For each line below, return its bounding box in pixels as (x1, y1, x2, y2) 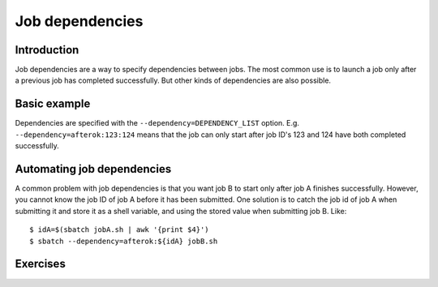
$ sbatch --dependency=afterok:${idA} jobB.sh (29, 236, 218, 246)
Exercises (15, 257, 67, 271)
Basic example (15, 97, 91, 111)
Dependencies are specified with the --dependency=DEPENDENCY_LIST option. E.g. (15, 118, 300, 128)
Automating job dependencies (15, 162, 172, 176)
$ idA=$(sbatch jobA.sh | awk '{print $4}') (29, 225, 210, 234)
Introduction (15, 43, 79, 57)
